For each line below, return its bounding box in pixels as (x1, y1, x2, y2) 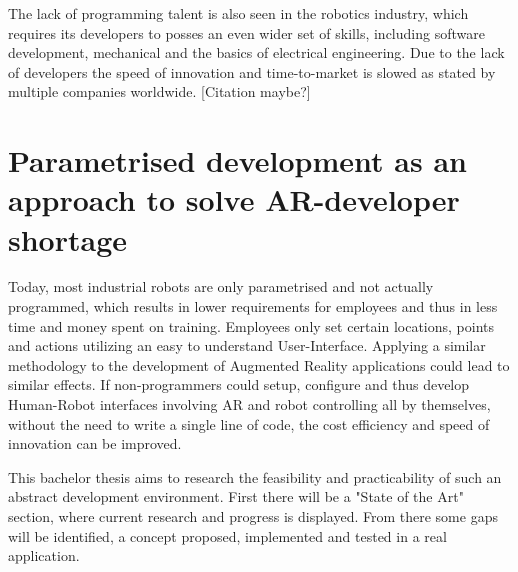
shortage (8, 218, 128, 259)
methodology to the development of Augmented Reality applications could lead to (8, 354, 510, 375)
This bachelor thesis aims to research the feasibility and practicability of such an (8, 466, 502, 487)
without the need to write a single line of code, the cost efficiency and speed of (8, 413, 490, 434)
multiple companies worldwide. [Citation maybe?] (8, 81, 311, 102)
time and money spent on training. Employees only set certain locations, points (8, 315, 494, 336)
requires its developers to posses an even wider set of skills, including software (8, 22, 485, 43)
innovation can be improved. (8, 433, 182, 454)
